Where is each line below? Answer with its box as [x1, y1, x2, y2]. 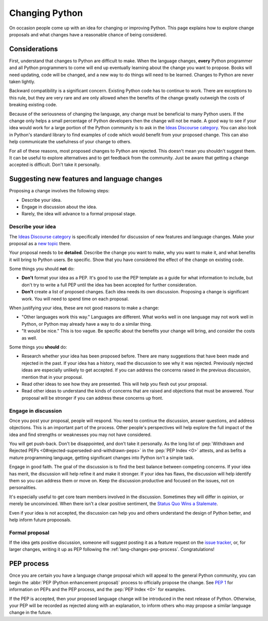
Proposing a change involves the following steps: [9, 188, 110, 194]
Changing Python [9, 7, 83, 18]
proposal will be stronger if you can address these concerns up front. [21, 395, 163, 401]
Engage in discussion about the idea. [21, 204, 97, 210]
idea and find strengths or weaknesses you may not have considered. [9, 432, 152, 438]
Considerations [9, 45, 58, 53]
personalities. [9, 485, 37, 491]
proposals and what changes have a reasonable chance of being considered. [9, 31, 167, 37]
